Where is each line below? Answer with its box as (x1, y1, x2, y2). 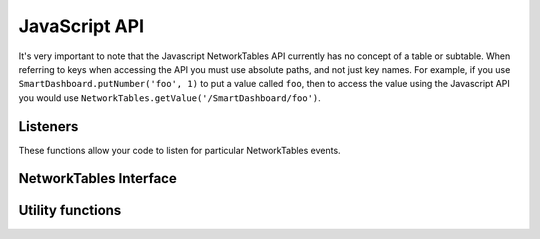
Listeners (18, 118, 79, 135)
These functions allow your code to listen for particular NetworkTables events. (18, 144, 341, 156)
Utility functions (18, 202, 122, 219)
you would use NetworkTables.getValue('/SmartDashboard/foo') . (18, 91, 322, 104)
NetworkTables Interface (18, 170, 177, 187)
